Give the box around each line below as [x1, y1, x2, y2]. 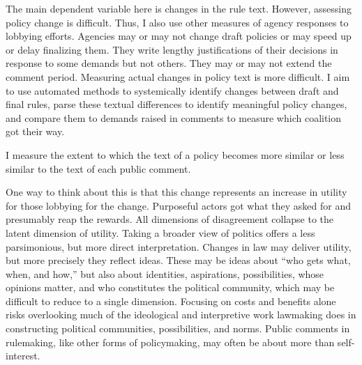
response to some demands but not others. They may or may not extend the [6, 56, 332, 70]
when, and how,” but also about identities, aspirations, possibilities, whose [6, 266, 324, 281]
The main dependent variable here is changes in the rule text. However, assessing [6, 1, 352, 15]
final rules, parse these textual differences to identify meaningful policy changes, [6, 97, 347, 111]
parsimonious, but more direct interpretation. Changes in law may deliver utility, [6, 239, 352, 254]
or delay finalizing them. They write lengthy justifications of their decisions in [6, 42, 338, 56]
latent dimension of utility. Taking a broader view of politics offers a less [6, 225, 315, 240]
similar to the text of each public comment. [6, 161, 191, 176]
